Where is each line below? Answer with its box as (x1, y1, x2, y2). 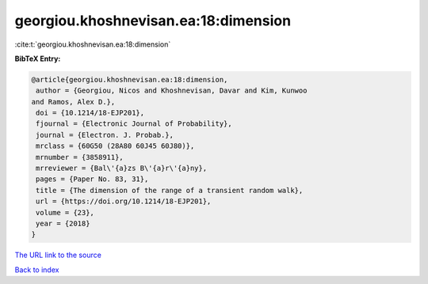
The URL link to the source (14, 250, 102, 260)
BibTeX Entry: (14, 54, 61, 63)
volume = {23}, (36, 208, 95, 217)
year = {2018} (36, 219, 90, 228)
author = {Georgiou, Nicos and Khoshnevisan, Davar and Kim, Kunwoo (36, 86, 308, 95)
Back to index (14, 265, 59, 275)
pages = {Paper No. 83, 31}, (36, 175, 149, 184)
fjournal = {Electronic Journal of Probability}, (36, 119, 233, 128)
